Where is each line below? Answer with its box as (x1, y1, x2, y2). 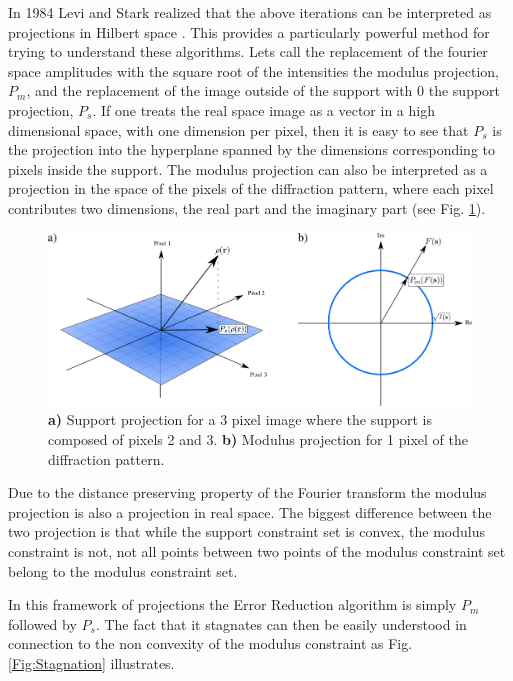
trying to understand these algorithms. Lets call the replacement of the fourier (8, 41, 488, 62)
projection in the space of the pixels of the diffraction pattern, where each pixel (8, 178, 494, 199)
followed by (8, 613, 77, 634)
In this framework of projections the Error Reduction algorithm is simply (8, 594, 457, 615)
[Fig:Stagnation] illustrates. (8, 652, 175, 673)
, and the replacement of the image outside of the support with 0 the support (26, 80, 501, 101)
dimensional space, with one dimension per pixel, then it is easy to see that (8, 119, 469, 140)
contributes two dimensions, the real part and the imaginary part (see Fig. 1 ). (8, 197, 486, 218)
